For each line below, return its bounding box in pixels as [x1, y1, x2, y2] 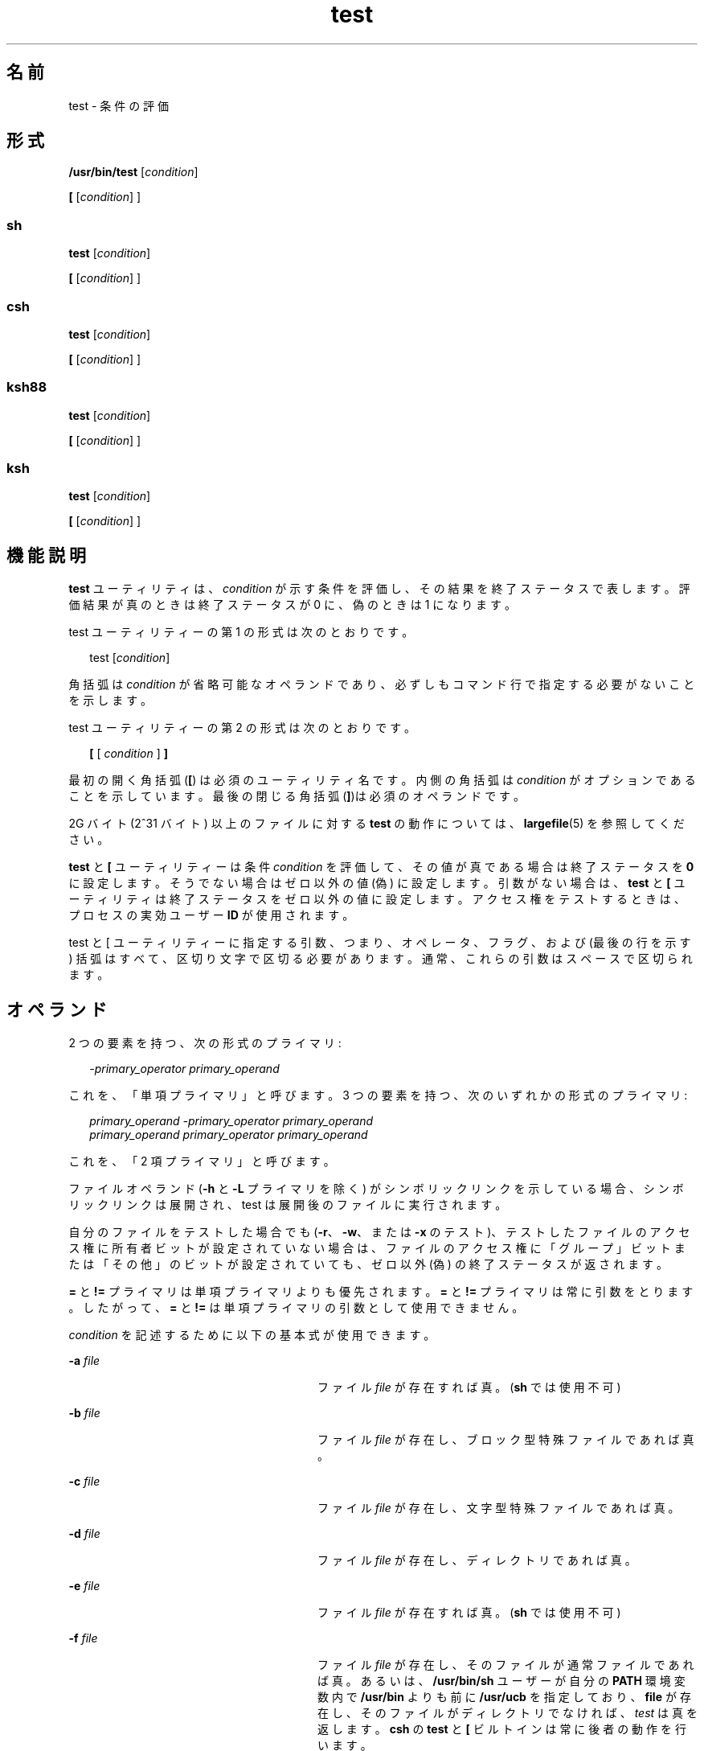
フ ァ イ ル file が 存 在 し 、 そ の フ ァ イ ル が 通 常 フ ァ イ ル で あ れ [317, 1658, 694, 1672]
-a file [68, 1354, 100, 1368]
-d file [68, 1527, 100, 1541]
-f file [68, 1631, 98, 1646]
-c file [68, 1474, 100, 1489]
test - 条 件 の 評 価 [68, 98, 170, 113]
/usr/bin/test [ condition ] [68, 165, 199, 179]
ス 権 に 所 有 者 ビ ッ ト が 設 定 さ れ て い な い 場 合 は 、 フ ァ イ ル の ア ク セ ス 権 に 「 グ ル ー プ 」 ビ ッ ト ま [68, 1241, 686, 1256]
